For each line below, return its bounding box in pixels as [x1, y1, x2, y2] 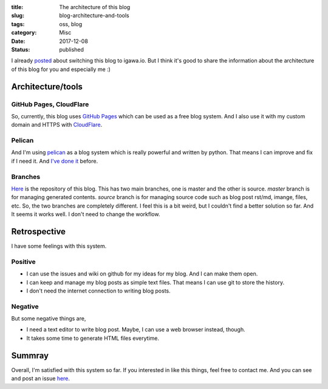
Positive [11, 257, 36, 266]
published [59, 46, 84, 53]
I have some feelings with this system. [11, 243, 107, 250]
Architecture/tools [11, 81, 83, 92]
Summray [11, 350, 49, 360]
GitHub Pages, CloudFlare [11, 100, 89, 109]
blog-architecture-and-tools [59, 12, 130, 19]
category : [11, 29, 37, 36]
